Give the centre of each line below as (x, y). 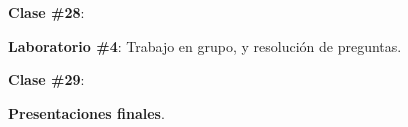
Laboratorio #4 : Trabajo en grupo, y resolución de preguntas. (205, 45)
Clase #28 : (46, 12)
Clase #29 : (46, 79)
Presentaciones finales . (86, 112)
